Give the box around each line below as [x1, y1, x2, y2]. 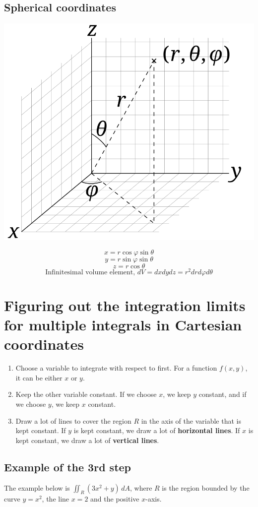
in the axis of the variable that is [141, 415, 241, 426]
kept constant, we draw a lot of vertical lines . [15, 435, 159, 445]
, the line [42, 494, 69, 504]
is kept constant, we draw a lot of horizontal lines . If [73, 425, 240, 436]
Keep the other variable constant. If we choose [15, 389, 157, 399]
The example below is [4, 482, 70, 493]
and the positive [90, 494, 139, 504]
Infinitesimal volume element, [45, 268, 135, 276]
